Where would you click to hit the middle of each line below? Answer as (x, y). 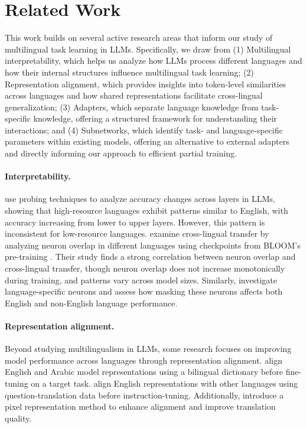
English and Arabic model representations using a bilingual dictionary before (144, 372)
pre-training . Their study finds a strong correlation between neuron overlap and (150, 257)
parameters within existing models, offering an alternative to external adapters (147, 141)
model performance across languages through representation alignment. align (143, 360)
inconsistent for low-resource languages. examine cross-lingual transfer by (137, 233)
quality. (18, 418)
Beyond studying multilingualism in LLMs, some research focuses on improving (148, 349)
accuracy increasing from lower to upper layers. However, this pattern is (135, 222)
